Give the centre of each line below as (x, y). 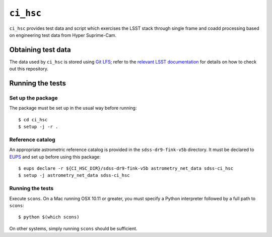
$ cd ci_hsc (33, 120)
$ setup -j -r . (38, 127)
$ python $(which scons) (49, 217)
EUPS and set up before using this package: (55, 157)
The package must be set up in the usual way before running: (73, 108)
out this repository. (29, 69)
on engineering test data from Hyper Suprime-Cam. (63, 35)
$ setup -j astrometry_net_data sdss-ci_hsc (74, 175)
